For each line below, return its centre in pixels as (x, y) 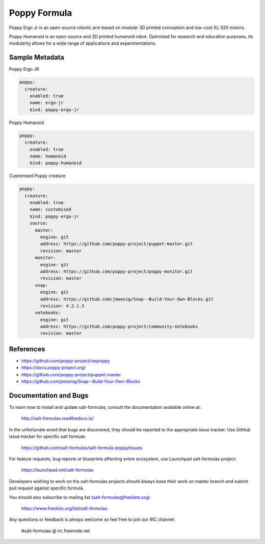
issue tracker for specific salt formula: (47, 437)
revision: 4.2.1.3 (62, 306)
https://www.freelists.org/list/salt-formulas (64, 508)
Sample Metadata (37, 57)
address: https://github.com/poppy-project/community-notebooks (119, 327)
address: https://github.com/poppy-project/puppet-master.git (117, 244)
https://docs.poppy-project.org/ (53, 368)
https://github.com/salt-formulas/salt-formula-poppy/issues (82, 448)
